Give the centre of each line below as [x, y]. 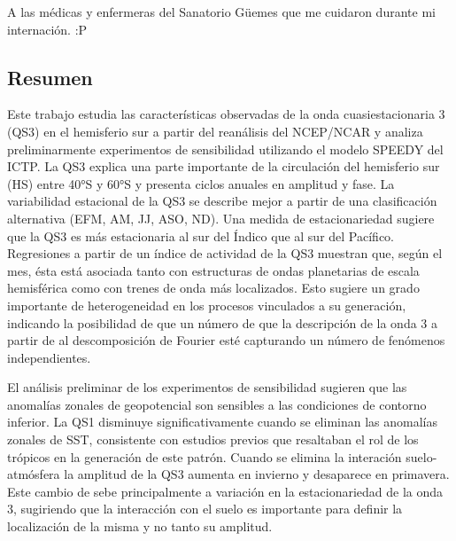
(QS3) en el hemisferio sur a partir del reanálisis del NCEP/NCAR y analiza [215, 131]
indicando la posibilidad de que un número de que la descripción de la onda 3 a [222, 322]
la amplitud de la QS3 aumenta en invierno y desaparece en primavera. [257, 474]
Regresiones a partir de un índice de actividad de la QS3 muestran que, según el [225, 253]
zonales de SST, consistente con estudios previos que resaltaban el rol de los [213, 439]
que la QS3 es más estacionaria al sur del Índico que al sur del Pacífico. [201, 235]
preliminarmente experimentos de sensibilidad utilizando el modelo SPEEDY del [225, 149]
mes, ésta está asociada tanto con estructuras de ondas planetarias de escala [213, 270]
